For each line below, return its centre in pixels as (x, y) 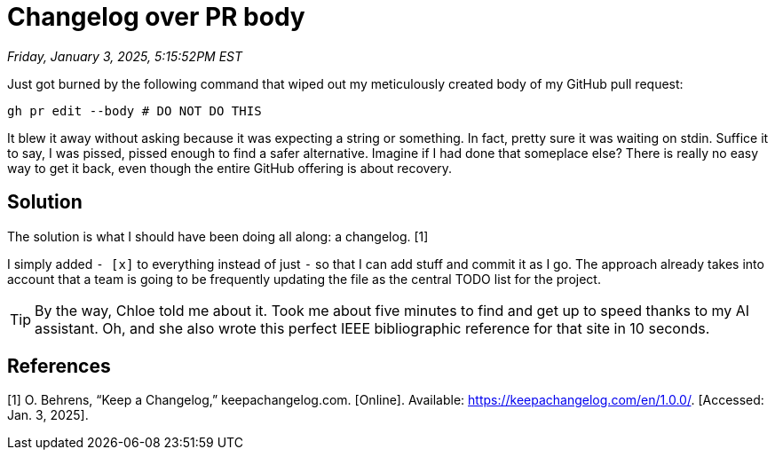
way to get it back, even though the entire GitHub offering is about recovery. (230, 168)
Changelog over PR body (156, 17)
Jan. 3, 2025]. (48, 415)
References (59, 366)
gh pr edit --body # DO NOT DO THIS (134, 110)
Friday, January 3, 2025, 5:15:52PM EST (125, 56)
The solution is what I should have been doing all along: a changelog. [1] (218, 236)
